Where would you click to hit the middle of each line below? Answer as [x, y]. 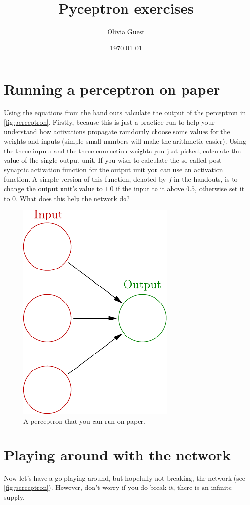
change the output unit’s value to [53, 188]
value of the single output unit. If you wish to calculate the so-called [105, 160]
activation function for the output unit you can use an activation [127, 169]
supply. [14, 497]
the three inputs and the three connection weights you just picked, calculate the [122, 150]
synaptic [16, 169]
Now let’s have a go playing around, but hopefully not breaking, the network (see [125, 478]
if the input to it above [150, 188]
